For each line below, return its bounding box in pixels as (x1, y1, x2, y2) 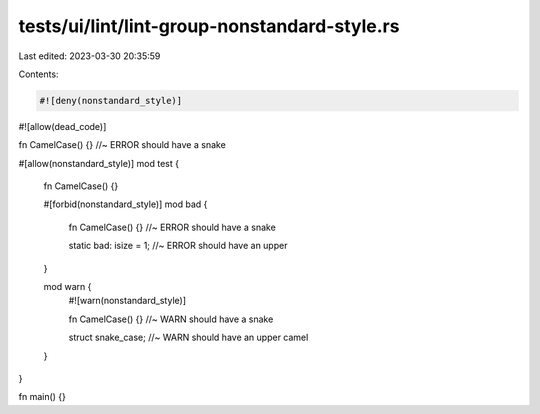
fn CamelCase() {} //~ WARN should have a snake (68, 313, 274, 325)
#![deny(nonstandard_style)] (39, 95, 183, 106)
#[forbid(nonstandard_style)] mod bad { (43, 198, 208, 210)
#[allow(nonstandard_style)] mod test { (18, 157, 180, 169)
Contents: (18, 68, 59, 80)
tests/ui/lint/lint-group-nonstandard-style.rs (18, 15, 400, 37)
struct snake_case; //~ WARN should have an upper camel (68, 331, 309, 344)
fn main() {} (18, 391, 67, 403)
